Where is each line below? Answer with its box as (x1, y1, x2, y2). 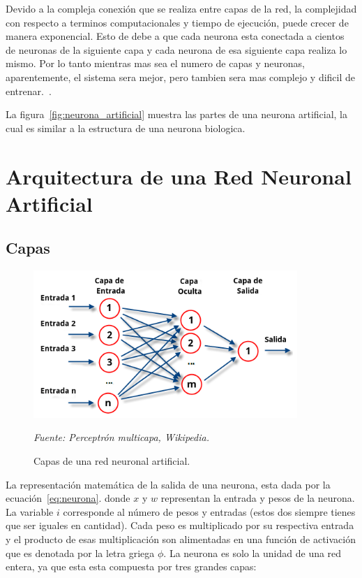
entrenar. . (6, 83, 52, 98)
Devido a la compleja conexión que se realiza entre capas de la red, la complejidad (6, 1, 357, 15)
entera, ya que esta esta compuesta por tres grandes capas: (6, 559, 257, 574)
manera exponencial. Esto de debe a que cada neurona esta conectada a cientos (6, 29, 345, 43)
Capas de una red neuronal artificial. (33, 454, 190, 468)
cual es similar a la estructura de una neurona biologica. (6, 120, 246, 135)
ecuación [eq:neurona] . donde (6, 491, 130, 505)
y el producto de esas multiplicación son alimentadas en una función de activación (6, 531, 356, 546)
